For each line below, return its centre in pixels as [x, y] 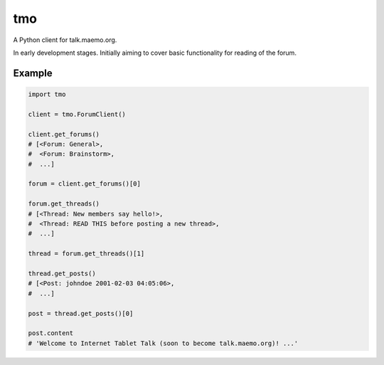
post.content [51, 333]
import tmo [47, 94]
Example [33, 73]
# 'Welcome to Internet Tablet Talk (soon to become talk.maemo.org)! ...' [163, 343]
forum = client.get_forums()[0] [85, 184]
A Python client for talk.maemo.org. [65, 40]
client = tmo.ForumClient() [77, 114]
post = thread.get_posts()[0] [81, 313]
